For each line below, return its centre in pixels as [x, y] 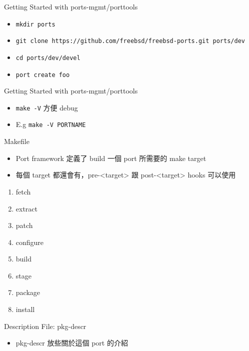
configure [30, 242]
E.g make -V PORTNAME [51, 124]
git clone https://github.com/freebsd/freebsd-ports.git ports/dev [130, 41]
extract [27, 208]
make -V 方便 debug [47, 107]
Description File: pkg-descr [45, 326]
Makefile [17, 141]
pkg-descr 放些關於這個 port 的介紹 [72, 343]
